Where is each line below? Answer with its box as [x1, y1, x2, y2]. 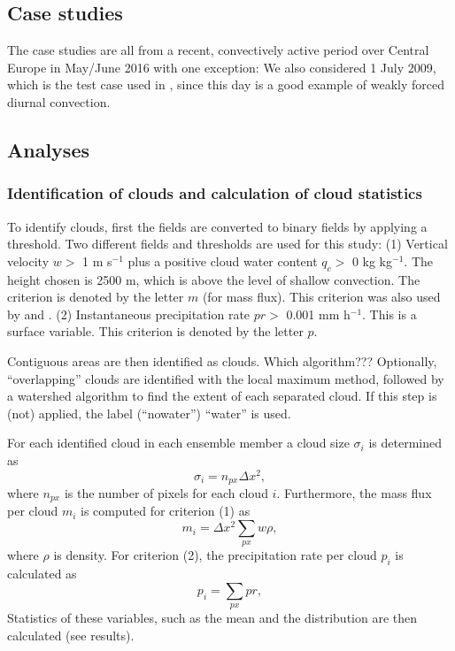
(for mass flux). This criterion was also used [202, 287, 441, 306]
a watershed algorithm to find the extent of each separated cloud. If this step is [7, 387, 437, 405]
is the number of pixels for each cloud [64, 484, 268, 502]
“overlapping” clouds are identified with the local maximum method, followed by [7, 369, 444, 387]
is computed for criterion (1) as [81, 502, 251, 520]
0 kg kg [351, 251, 393, 270]
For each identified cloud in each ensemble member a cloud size [7, 433, 350, 452]
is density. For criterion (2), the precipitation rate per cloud [53, 546, 377, 564]
